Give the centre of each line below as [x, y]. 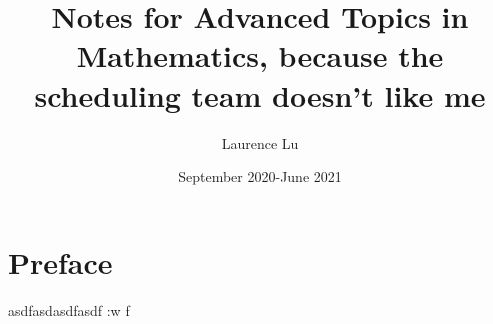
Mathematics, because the [260, 55]
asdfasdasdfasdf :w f [69, 309]
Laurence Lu [260, 142]
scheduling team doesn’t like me [260, 94]
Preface [60, 261]
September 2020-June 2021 [260, 176]
